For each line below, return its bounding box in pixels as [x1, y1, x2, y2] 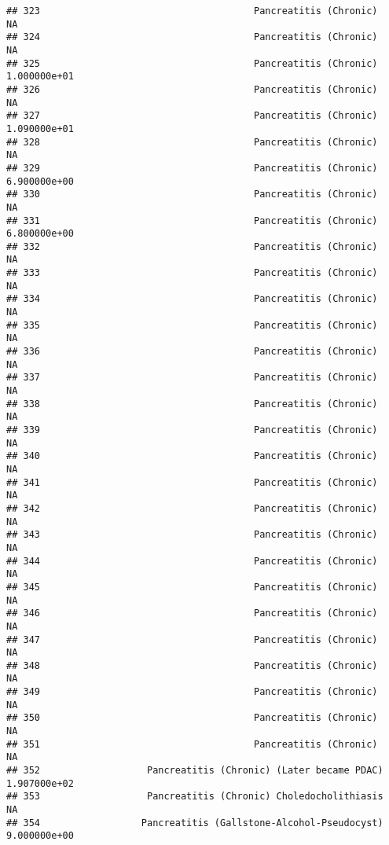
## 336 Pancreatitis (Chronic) [6, 346, 378, 358]
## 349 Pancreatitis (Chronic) [6, 686, 378, 698]
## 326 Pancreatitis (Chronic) [6, 83, 378, 95]
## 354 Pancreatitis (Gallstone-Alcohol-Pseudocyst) [6, 817, 383, 828]
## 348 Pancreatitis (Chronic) [6, 659, 378, 671]
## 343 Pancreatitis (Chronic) [6, 529, 378, 541]
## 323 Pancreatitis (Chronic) [6, 6, 378, 17]
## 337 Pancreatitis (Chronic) [6, 372, 378, 384]
